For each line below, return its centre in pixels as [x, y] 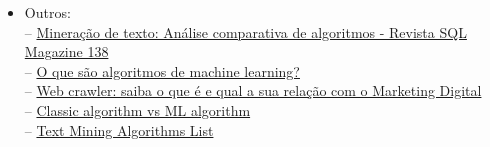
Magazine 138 [66, 51]
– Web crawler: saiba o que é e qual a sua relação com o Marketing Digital [253, 90]
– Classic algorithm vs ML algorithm [137, 109]
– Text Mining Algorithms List [119, 129]
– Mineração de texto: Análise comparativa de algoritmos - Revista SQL [245, 31]
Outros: [47, 12]
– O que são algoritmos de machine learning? [162, 70]
